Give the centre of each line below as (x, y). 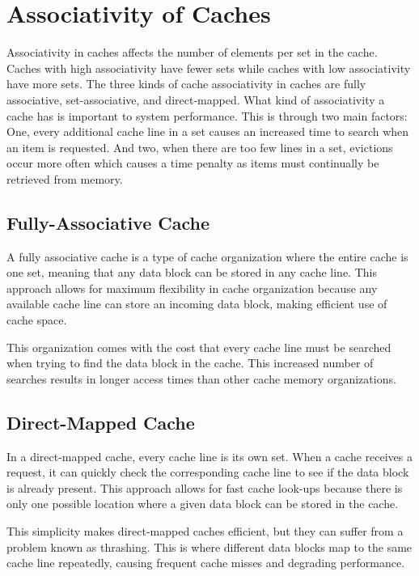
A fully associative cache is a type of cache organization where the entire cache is (207, 256)
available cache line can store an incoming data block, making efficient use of (197, 304)
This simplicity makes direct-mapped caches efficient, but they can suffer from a (205, 531)
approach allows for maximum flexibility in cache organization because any (192, 288)
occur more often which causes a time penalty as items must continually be (193, 163)
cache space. (37, 320)
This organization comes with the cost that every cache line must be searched (199, 347)
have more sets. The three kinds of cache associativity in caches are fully (186, 84)
